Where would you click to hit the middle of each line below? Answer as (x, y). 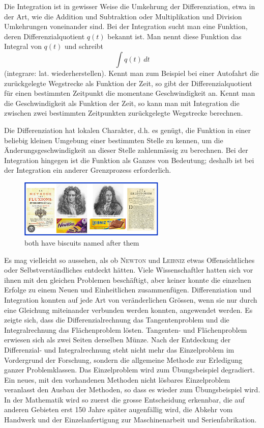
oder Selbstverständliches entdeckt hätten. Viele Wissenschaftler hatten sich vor (129, 270)
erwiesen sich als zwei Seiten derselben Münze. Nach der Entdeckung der (118, 340)
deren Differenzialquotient (45, 36)
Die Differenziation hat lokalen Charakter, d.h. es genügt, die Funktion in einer (128, 130)
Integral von (23, 46)
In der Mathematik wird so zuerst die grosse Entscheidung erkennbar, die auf (124, 399)
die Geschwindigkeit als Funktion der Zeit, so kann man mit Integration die (122, 103)
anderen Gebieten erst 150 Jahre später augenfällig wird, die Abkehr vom (119, 409)
